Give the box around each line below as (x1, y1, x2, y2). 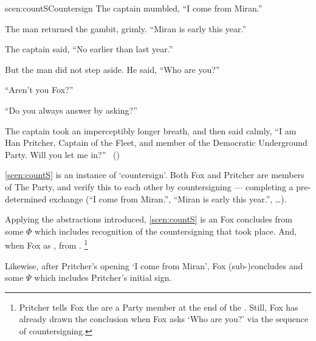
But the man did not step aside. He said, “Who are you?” (5, 63, 220, 75)
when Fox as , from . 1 (5, 237, 88, 251)
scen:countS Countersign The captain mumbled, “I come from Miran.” (5, 2, 263, 14)
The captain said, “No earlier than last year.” (5, 43, 173, 55)
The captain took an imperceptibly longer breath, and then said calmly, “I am (5, 124, 297, 137)
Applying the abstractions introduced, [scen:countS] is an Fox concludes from (5, 213, 292, 226)
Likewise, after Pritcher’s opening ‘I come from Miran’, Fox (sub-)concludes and (5, 259, 303, 272)
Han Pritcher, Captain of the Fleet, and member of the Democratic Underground (5, 136, 307, 149)
